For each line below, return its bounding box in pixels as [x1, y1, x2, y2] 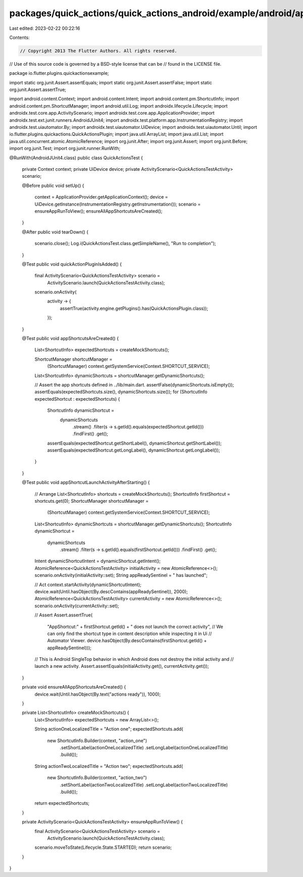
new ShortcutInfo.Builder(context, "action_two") [47, 774, 147, 781]
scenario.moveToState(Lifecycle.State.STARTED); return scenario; [34, 844, 172, 851]
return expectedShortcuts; [34, 800, 90, 806]
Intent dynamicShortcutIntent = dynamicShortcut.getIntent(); [34, 558, 161, 564]
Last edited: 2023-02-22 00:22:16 [9, 25, 80, 31]
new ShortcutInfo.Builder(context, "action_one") [47, 738, 147, 744]
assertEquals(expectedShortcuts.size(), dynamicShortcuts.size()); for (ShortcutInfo [34, 389, 208, 395]
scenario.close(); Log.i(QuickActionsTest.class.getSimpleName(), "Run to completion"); [34, 240, 217, 247]
